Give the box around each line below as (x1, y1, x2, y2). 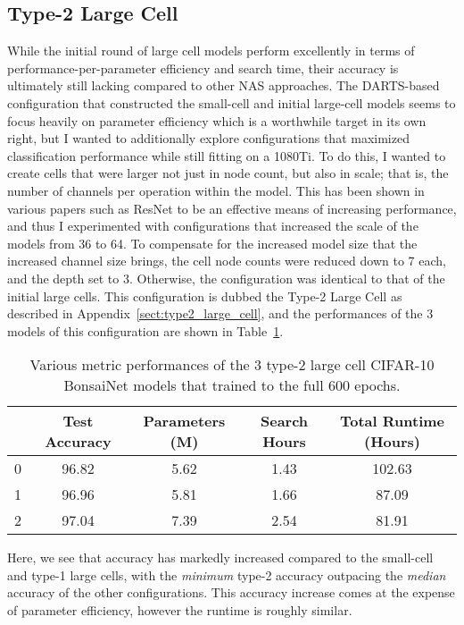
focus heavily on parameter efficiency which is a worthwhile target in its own (7, 111, 427, 130)
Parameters (143, 410, 226, 432)
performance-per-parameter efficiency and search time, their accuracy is (7, 58, 399, 77)
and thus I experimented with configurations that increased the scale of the (7, 216, 418, 235)
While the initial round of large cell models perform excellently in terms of (7, 41, 415, 60)
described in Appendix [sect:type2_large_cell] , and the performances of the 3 (7, 304, 434, 323)
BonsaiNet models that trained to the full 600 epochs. (63, 375, 401, 396)
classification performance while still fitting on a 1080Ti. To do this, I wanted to (7, 146, 446, 165)
